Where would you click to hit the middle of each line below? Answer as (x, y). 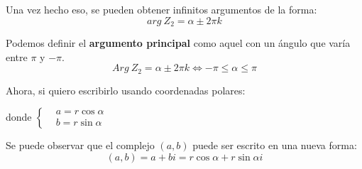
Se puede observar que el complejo (80, 145)
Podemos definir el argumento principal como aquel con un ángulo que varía (178, 43)
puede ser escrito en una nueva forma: (275, 145)
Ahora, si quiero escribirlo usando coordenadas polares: (126, 90)
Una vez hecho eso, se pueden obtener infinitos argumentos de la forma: (161, 9)
